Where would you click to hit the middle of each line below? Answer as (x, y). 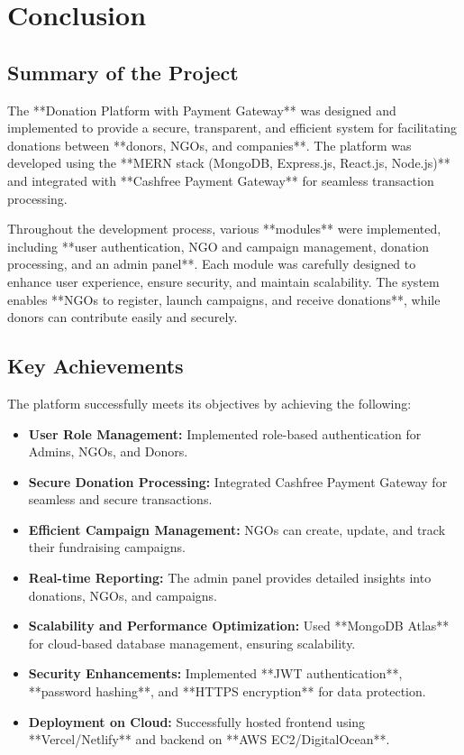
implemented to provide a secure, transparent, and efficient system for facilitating (232, 128)
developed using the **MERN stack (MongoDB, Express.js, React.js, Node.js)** (229, 163)
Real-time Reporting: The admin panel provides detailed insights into (230, 578)
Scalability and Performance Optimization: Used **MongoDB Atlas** (239, 626)
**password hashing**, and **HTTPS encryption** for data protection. (227, 691)
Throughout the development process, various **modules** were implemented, (224, 229)
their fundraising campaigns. (107, 547)
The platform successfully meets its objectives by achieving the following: (209, 403)
